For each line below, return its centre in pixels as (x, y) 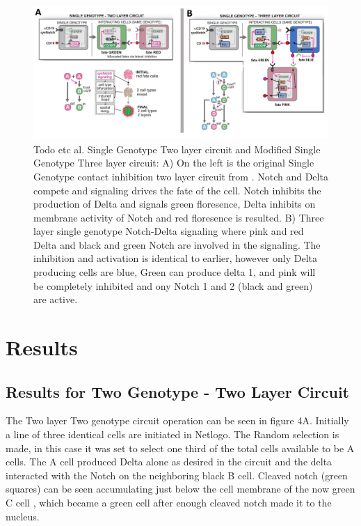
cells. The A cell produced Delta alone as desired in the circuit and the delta (169, 462)
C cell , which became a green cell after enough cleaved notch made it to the (169, 502)
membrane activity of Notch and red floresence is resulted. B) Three (179, 217)
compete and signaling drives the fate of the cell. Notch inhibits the (177, 190)
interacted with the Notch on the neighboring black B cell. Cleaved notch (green (177, 475)
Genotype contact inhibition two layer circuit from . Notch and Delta (181, 176)
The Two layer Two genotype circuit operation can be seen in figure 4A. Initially (177, 420)
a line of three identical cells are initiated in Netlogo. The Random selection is (173, 434)
